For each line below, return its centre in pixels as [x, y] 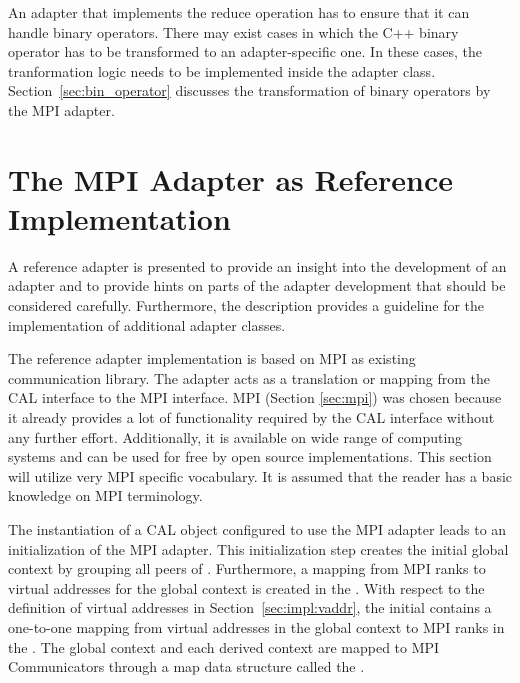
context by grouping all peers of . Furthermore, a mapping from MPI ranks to [247, 568]
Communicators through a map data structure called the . [186, 666]
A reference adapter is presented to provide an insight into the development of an [257, 265]
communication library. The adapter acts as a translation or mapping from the [249, 377]
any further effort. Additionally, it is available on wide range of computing [235, 436]
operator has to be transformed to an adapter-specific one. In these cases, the [245, 51]
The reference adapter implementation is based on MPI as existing [212, 358]
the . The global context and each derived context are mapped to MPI [224, 646]
